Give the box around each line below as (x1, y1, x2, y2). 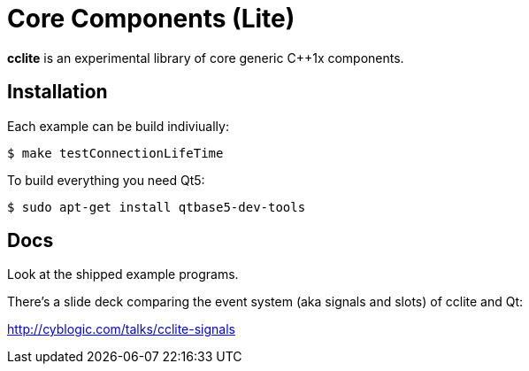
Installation (7, 81, 108, 104)
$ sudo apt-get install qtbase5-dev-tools (7, 199, 306, 214)
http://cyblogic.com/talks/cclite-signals (7, 321, 235, 337)
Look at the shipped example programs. (7, 267, 239, 282)
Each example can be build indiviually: (7, 118, 229, 134)
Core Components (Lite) (7, 4, 295, 34)
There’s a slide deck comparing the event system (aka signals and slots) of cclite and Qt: (7, 294, 524, 310)
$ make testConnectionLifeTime (7, 145, 224, 160)
